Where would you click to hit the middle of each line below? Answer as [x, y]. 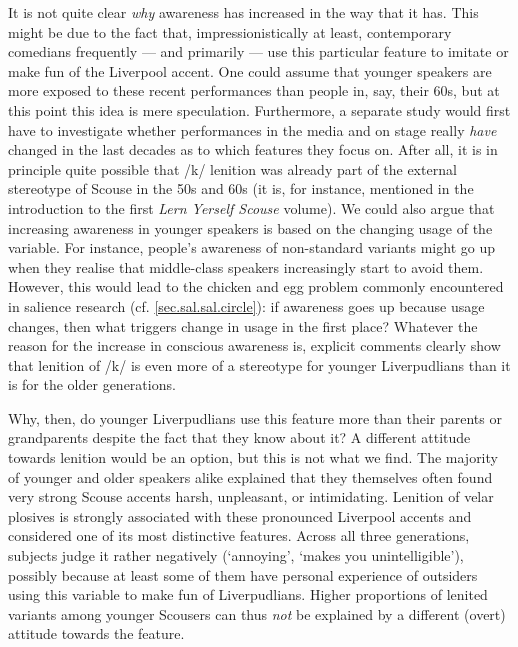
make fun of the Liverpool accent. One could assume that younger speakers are [250, 70]
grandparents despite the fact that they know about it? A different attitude [239, 437]
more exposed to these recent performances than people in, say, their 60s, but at [254, 90]
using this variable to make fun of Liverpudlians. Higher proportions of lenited [248, 594]
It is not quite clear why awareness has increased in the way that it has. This [243, 12]
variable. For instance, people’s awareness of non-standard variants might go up [251, 247]
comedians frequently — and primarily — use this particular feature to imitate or [258, 51]
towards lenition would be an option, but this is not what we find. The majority [253, 457]
